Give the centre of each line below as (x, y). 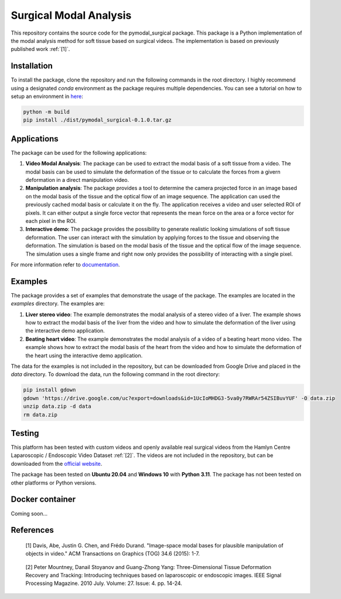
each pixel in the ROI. (51, 221)
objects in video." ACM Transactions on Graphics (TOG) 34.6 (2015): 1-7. (113, 554)
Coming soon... (29, 513)
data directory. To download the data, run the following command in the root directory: (115, 374)
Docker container (43, 500)
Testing (25, 433)
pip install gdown (50, 390)
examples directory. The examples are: (58, 304)
